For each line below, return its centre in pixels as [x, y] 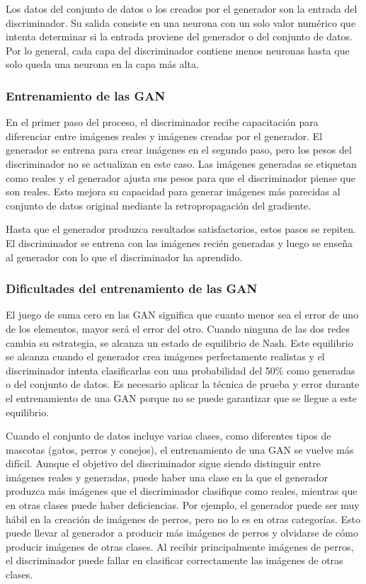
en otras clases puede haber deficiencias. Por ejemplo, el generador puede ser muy [183, 505]
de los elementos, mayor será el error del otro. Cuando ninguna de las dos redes [178, 328]
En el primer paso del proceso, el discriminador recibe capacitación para [162, 122]
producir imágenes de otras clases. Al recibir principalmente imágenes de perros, [180, 546]
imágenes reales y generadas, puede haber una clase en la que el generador [167, 477]
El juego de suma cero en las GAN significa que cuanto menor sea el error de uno [182, 315]
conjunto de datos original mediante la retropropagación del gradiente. [159, 205]
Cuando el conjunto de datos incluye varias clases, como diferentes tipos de [168, 436]
